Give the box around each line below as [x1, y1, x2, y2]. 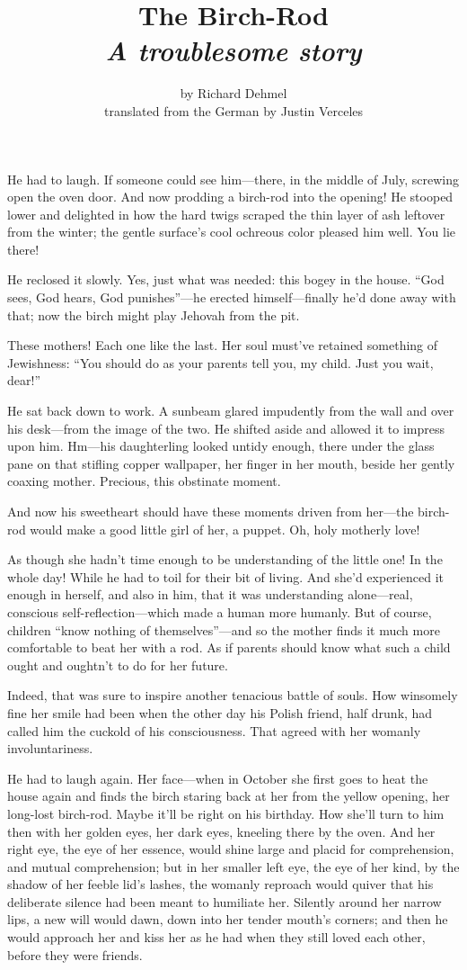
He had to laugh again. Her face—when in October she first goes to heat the [7, 768, 428, 787]
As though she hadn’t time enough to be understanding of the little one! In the [7, 550, 443, 569]
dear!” [7, 371, 40, 390]
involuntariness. [7, 739, 93, 758]
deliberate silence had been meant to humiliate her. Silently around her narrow [7, 892, 442, 911]
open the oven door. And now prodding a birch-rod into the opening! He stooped [7, 187, 454, 206]
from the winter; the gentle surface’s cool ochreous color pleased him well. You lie [7, 222, 456, 241]
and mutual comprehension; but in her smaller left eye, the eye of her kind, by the [7, 857, 460, 876]
